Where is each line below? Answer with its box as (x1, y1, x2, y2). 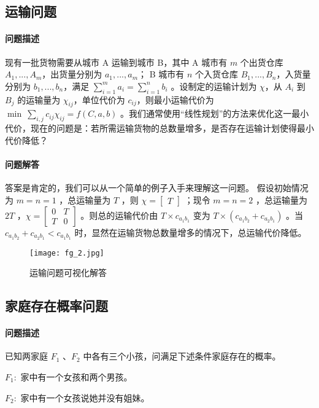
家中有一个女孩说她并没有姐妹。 (20, 391, 150, 404)
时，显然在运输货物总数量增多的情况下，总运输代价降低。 (74, 226, 307, 238)
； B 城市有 (138, 68, 185, 80)
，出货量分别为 (42, 68, 102, 80)
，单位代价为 (73, 93, 125, 106)
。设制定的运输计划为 (171, 79, 257, 92)
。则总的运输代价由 (80, 208, 158, 221)
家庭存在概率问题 (5, 296, 108, 315)
